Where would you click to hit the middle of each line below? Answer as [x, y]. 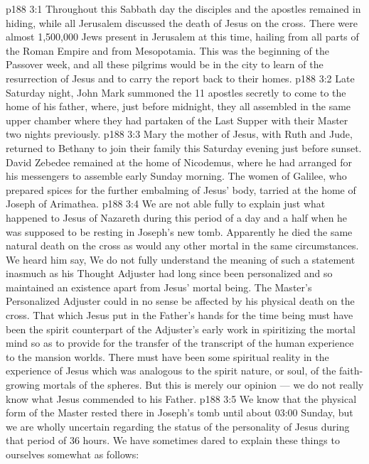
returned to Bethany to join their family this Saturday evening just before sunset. [184, 147]
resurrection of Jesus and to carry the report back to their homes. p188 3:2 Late [180, 78]
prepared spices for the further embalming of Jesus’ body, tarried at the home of [181, 189]
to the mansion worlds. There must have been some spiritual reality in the [167, 356]
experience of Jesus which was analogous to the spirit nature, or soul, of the [171, 371]
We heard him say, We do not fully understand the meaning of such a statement [181, 259]
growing [23, 385]
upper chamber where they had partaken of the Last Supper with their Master [177, 120]
